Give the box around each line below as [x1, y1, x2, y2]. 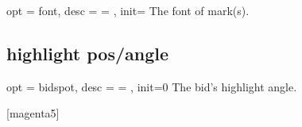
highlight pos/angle [6, 40, 169, 65]
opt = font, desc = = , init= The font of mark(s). [6, 2, 250, 18]
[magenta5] [6, 105, 60, 121]
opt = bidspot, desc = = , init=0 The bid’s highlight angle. [6, 78, 297, 94]
